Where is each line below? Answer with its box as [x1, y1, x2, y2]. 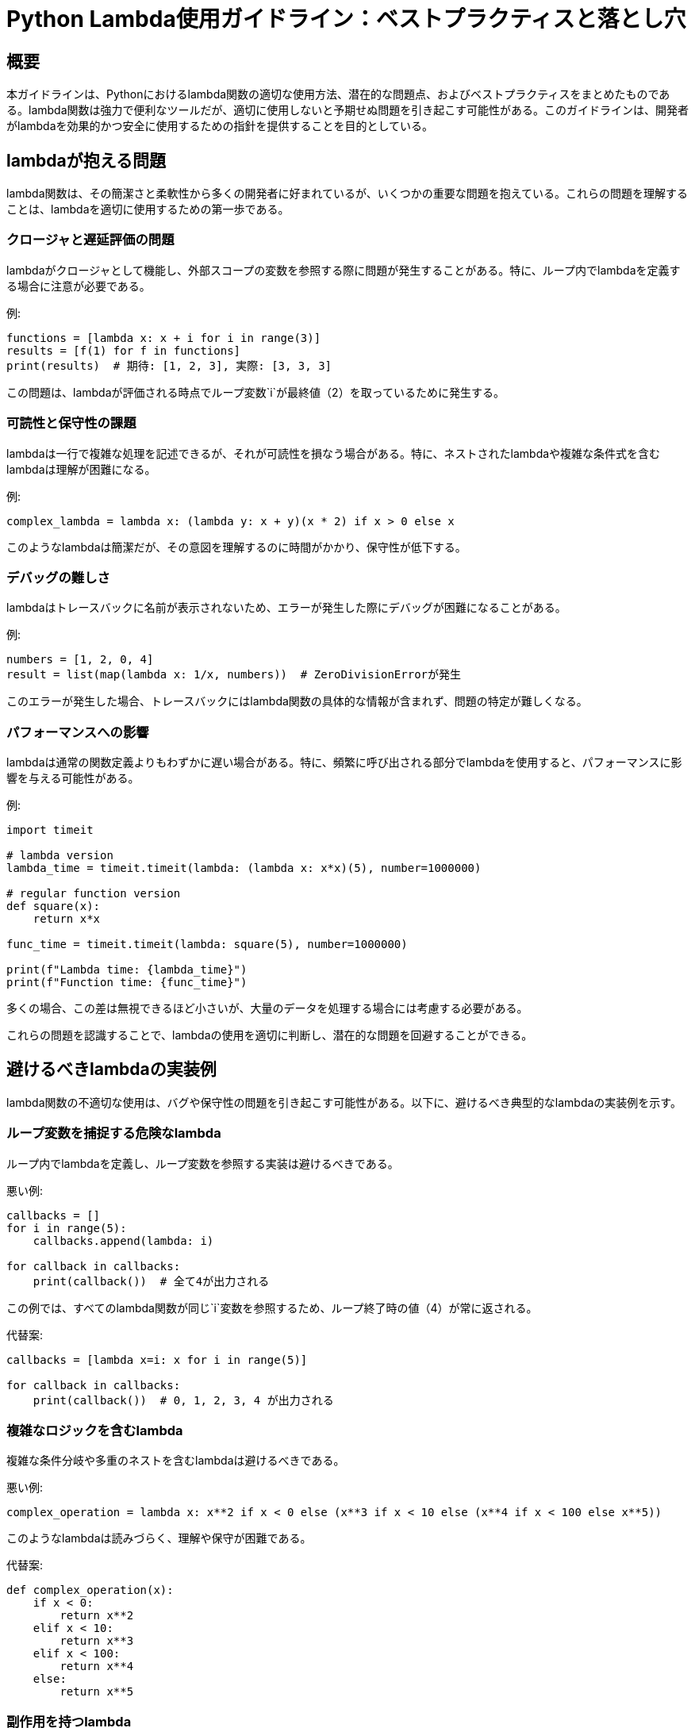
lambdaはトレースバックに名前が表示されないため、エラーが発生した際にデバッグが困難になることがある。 [6, 601, 566, 615]
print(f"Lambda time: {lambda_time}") [6, 963, 248, 977]
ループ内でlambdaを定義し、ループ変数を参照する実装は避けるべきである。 [6, 1156, 399, 1170]
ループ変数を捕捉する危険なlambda [6, 1125, 221, 1142]
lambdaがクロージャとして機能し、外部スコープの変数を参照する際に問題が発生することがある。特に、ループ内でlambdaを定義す [6, 263, 681, 277]
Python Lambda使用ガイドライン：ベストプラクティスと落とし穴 [6, 6, 686, 33]
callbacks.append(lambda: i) [33, 1234, 214, 1247]
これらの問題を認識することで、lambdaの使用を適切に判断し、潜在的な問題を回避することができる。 [6, 1028, 533, 1043]
